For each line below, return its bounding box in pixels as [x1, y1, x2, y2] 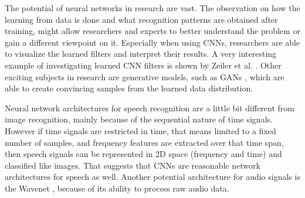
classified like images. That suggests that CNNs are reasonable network [5, 159, 260, 171]
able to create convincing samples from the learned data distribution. [5, 82, 253, 94]
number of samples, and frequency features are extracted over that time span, [5, 136, 284, 148]
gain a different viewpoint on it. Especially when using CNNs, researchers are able [5, 36, 300, 48]
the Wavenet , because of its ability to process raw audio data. [5, 182, 229, 194]
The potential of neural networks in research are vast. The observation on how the [5, 2, 300, 13]
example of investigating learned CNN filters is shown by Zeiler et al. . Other [5, 59, 282, 71]
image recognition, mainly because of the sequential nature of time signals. [5, 113, 273, 125]
